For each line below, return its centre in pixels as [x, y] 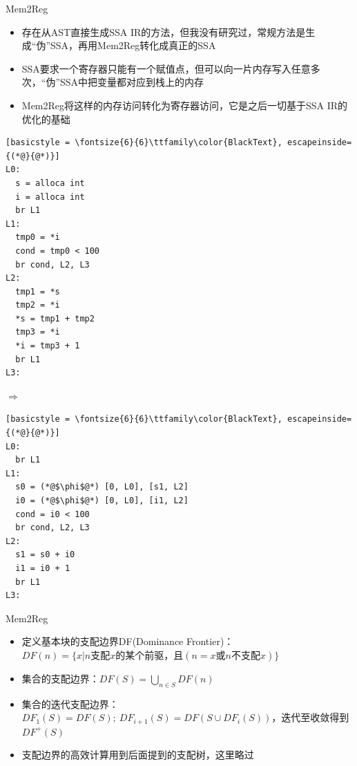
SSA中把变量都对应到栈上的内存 [132, 82]
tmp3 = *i [38, 332]
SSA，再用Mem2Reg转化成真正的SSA [133, 45]
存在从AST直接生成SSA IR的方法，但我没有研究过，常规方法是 [164, 31]
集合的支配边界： [60, 678]
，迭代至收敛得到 [310, 717]
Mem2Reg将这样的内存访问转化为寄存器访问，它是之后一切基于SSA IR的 [185, 105]
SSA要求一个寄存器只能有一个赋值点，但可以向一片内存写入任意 [166, 68]
